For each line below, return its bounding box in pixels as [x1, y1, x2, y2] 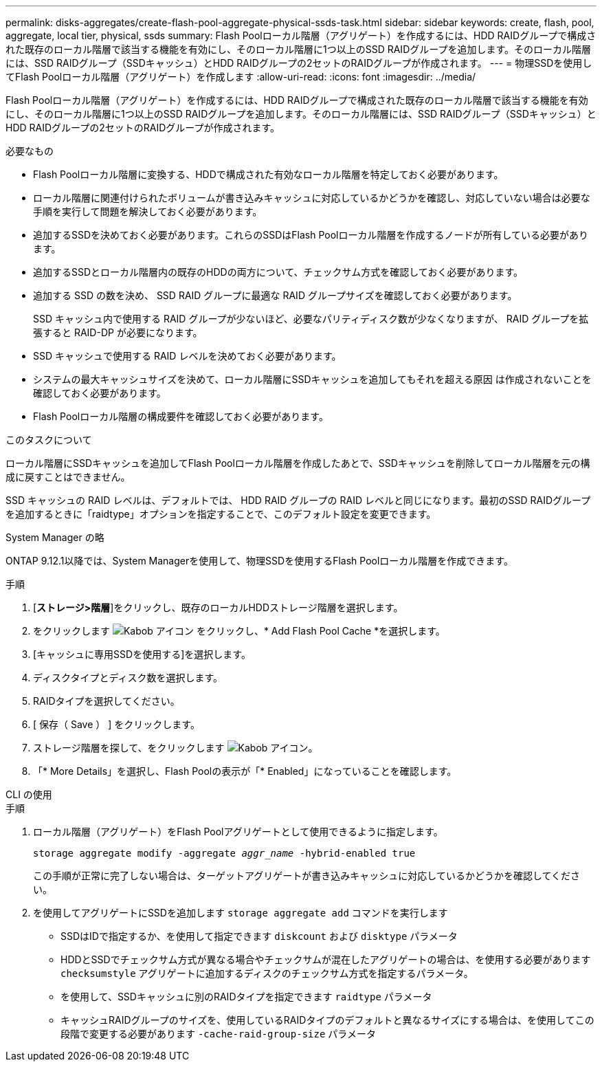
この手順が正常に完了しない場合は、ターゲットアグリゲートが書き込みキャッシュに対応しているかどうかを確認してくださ [33, 870, 581, 881]
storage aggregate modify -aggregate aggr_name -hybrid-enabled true [33, 848, 416, 859]
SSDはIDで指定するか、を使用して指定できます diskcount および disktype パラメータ [60, 930, 458, 942]
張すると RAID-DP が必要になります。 [33, 327, 203, 338]
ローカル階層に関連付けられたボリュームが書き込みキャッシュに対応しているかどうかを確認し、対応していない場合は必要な [33, 192, 590, 203]
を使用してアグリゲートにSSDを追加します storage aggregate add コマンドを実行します [33, 907, 448, 918]
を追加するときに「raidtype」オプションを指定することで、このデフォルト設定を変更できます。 [5, 508, 436, 520]
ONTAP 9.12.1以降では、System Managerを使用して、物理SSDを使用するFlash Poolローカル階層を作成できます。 [5, 555, 513, 566]
